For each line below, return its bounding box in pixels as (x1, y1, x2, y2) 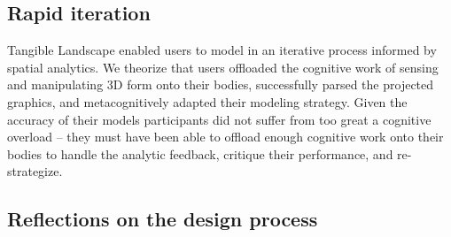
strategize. (7, 162, 63, 180)
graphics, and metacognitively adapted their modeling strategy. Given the (7, 92, 408, 111)
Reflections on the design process (7, 205, 318, 233)
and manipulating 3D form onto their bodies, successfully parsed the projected (7, 75, 434, 94)
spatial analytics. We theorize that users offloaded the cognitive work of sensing (7, 57, 439, 76)
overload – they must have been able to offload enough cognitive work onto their (7, 127, 444, 146)
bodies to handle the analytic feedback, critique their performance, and (7, 144, 393, 163)
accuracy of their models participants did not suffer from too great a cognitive (7, 110, 432, 128)
